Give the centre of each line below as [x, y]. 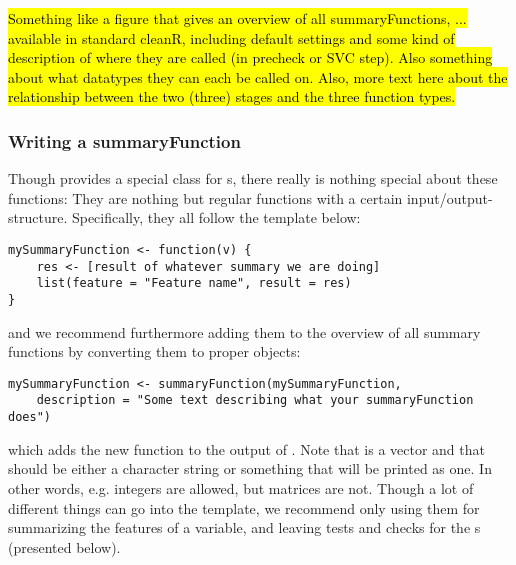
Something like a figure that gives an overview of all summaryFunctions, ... [237, 18]
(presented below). [64, 546]
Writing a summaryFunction [124, 140]
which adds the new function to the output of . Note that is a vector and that [246, 448]
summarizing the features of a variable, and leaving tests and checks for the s [244, 527]
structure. [38, 217]
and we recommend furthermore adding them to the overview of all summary [244, 331]
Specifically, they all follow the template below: [216, 217]
